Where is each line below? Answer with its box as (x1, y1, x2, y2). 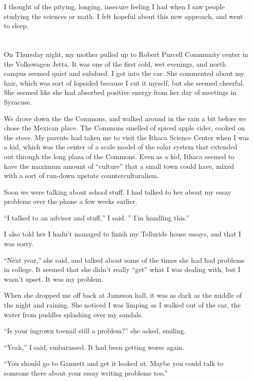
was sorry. (4, 238, 34, 249)
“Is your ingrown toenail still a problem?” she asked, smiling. (4, 326, 186, 336)
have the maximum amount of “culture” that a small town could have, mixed (4, 161, 234, 171)
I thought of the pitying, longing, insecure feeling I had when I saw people (4, 1, 225, 11)
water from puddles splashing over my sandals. (4, 309, 143, 319)
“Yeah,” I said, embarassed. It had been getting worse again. (4, 342, 184, 352)
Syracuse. (4, 96, 32, 107)
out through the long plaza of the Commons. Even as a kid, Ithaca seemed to (4, 151, 235, 161)
